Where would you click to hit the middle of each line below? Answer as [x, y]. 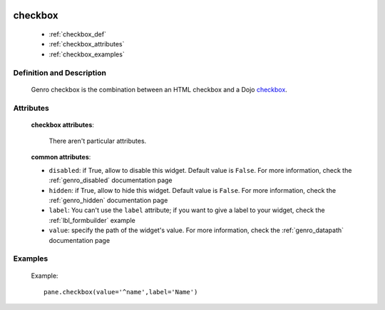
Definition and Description [60, 73]
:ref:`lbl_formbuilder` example [92, 220]
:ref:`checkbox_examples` [87, 54]
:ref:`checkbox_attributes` [87, 44]
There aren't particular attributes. [98, 141]
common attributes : [61, 157]
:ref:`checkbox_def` [78, 34]
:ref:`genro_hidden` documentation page [108, 201]
